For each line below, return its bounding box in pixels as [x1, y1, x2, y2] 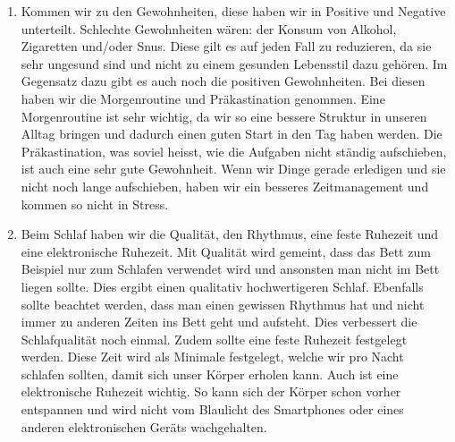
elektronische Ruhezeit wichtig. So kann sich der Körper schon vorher [21, 382, 401, 401]
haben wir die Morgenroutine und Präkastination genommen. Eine [21, 89, 385, 107]
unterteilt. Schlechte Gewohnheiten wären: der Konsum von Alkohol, [21, 19, 397, 38]
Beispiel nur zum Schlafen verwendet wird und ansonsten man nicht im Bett [21, 259, 440, 278]
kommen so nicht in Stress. [21, 194, 169, 213]
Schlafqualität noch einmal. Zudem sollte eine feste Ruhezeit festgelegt [21, 329, 408, 348]
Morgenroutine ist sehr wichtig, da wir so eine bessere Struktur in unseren [21, 106, 427, 125]
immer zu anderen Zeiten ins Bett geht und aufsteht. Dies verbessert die [21, 312, 417, 331]
